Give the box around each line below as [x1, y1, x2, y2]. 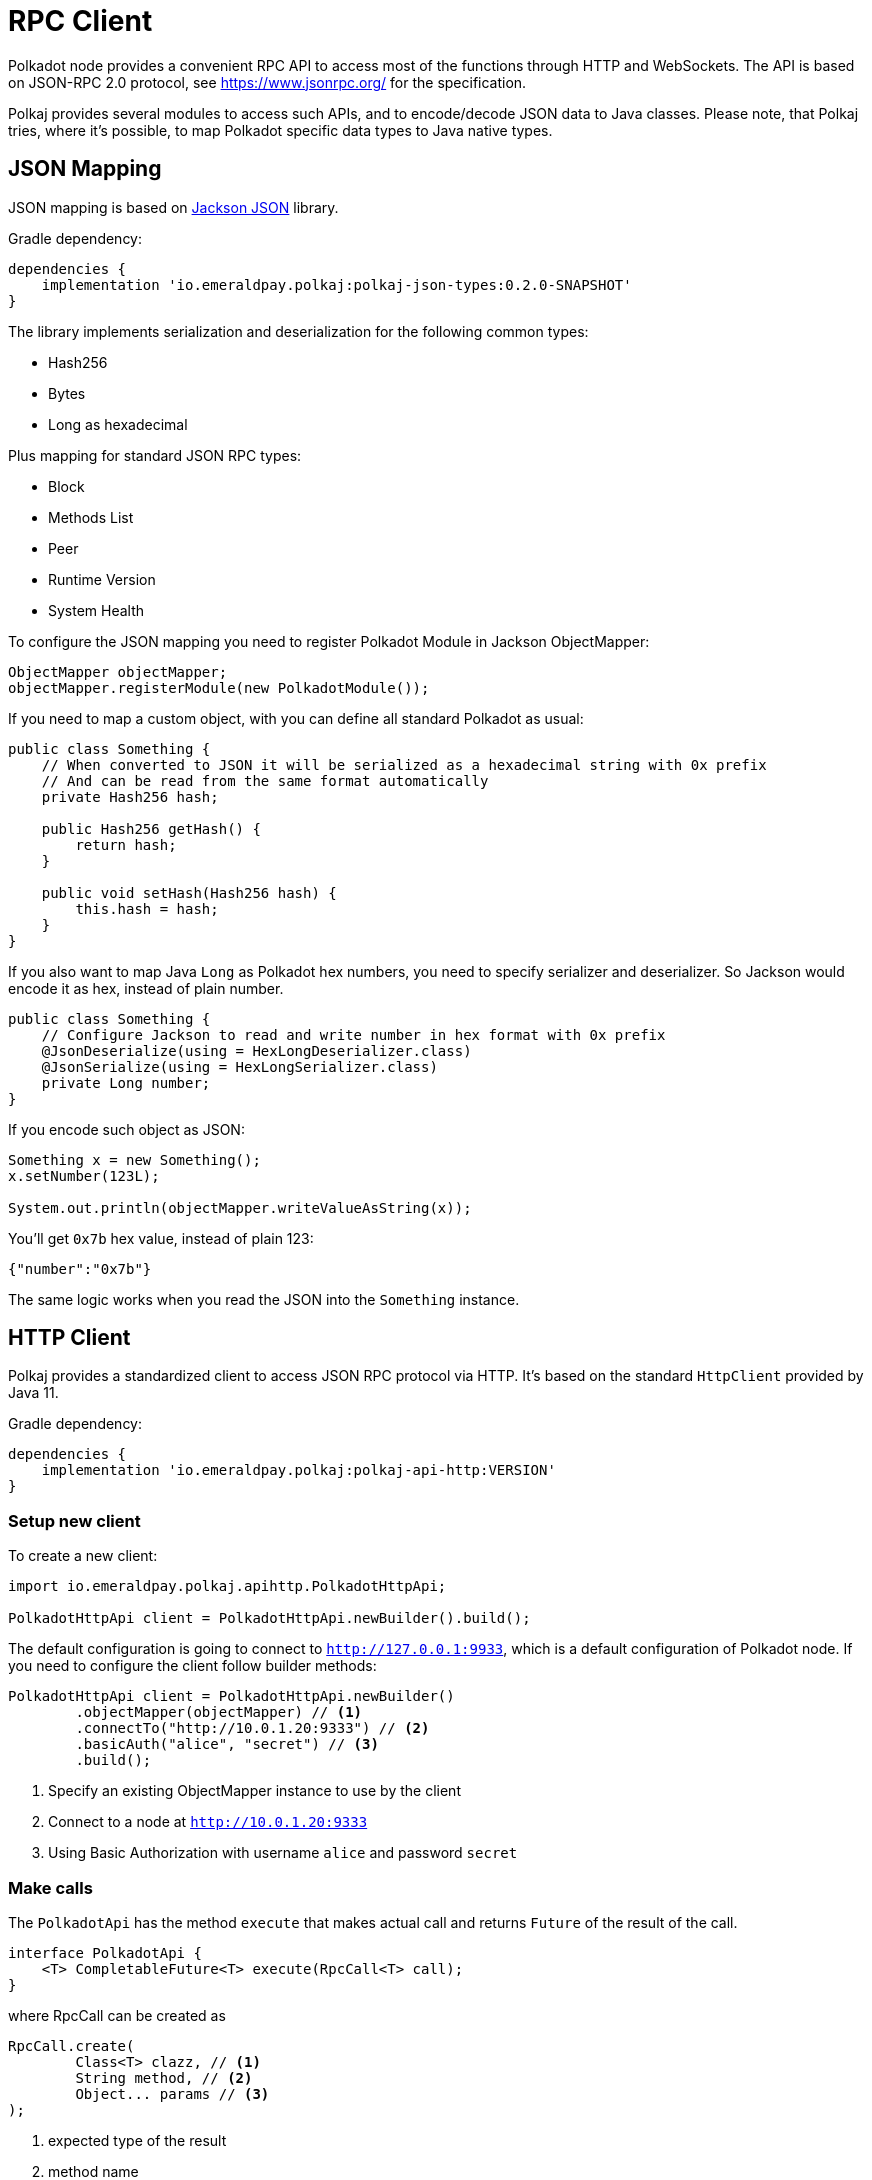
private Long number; [41, 1074, 211, 1091]
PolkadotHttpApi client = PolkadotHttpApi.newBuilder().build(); [8, 1610, 531, 1627]
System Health [48, 601, 145, 619]
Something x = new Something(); [8, 1151, 261, 1168]
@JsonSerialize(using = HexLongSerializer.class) [41, 1058, 438, 1075]
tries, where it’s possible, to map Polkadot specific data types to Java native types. [8, 121, 553, 139]
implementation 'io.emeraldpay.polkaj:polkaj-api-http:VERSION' [41, 1462, 556, 1479]
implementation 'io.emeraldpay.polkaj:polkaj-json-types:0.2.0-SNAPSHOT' [41, 276, 632, 293]
